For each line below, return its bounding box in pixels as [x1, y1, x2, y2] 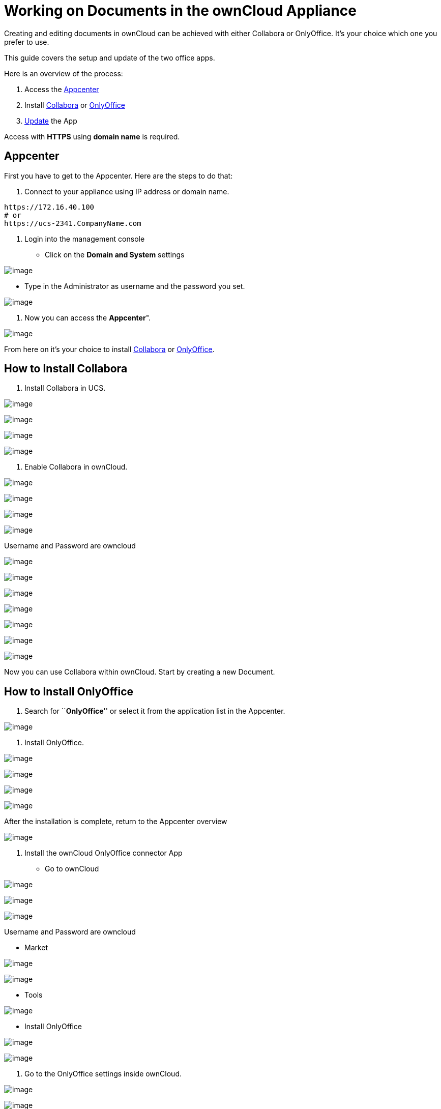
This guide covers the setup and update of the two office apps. [4, 53, 215, 62]
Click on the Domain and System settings [45, 250, 185, 259]
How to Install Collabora [4, 362, 128, 375]
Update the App [24, 116, 77, 125]
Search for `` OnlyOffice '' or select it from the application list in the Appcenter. [24, 707, 285, 716]
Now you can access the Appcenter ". [24, 313, 151, 322]
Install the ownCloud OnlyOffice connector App [24, 849, 183, 858]
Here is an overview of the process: [4, 69, 123, 78]
